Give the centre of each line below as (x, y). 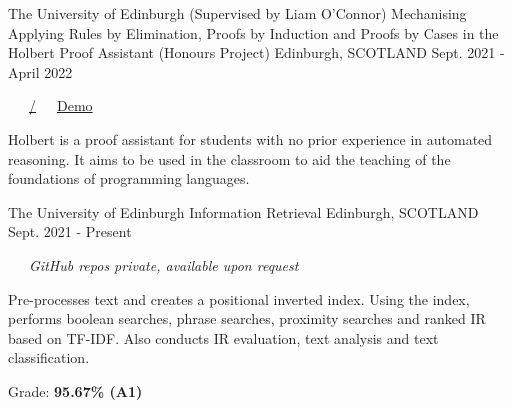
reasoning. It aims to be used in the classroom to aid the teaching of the (229, 158)
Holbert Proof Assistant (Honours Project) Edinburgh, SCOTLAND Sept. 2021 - (256, 52)
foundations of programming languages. (129, 178)
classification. (49, 357)
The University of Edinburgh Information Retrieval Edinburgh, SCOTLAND (243, 211)
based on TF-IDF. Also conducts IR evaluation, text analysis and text (223, 337)
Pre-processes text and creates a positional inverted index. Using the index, (239, 298)
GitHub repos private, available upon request (164, 264)
